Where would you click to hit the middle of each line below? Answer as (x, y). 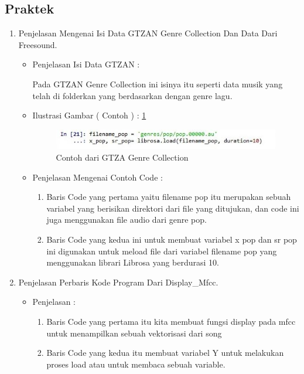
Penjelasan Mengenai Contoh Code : (98, 177)
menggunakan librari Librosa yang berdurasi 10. (133, 262)
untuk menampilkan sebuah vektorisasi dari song (134, 333)
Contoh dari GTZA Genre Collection (122, 157)
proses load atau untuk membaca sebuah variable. (136, 364)
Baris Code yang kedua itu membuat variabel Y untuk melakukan (165, 353)
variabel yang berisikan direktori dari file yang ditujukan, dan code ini (173, 208)
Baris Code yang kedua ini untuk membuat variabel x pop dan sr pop (172, 239)
